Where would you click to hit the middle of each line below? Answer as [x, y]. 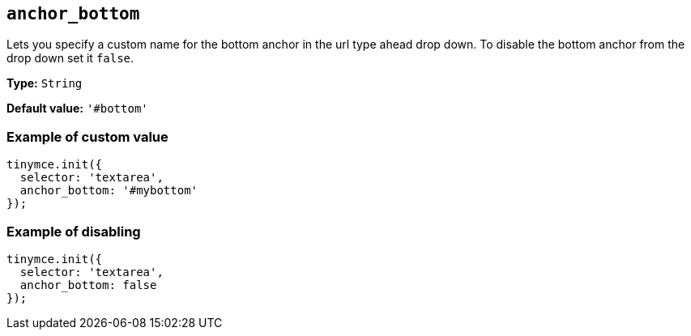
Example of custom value [87, 136]
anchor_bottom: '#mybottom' [109, 191]
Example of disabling [74, 231]
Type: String [45, 83]
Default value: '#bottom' [77, 108]
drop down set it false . [70, 58]
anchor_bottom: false [88, 285]
